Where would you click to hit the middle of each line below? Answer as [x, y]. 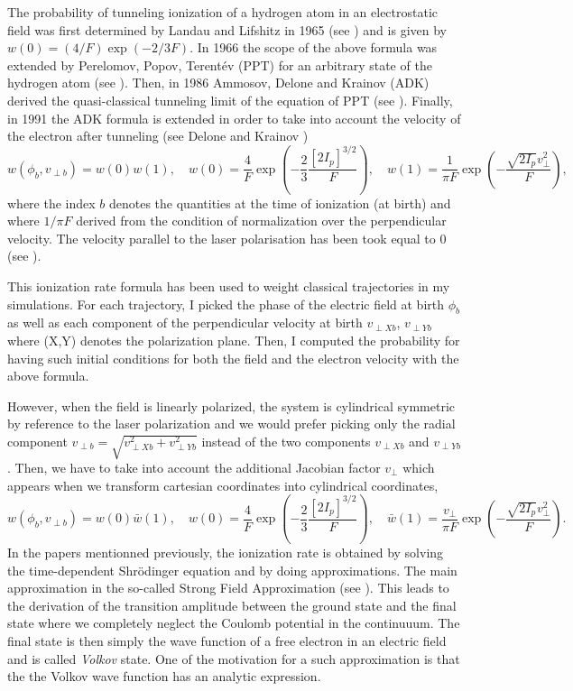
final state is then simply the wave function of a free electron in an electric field [227, 641]
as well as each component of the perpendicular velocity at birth [185, 322]
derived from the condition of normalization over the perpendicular [261, 221]
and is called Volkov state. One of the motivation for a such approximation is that [234, 658]
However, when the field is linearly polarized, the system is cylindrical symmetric [231, 405]
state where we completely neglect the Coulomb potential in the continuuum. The [234, 623]
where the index [51, 203]
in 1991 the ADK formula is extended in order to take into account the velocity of [234, 118]
